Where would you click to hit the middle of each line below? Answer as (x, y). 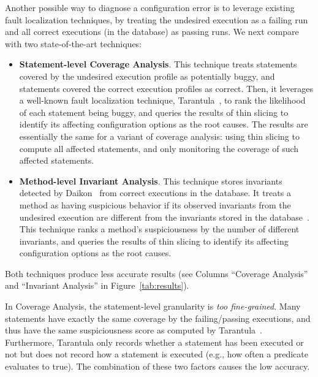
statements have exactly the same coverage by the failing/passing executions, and (158, 318)
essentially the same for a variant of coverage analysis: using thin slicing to (159, 136)
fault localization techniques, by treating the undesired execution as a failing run (157, 19)
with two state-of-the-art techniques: (74, 43)
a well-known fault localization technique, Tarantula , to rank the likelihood (162, 100)
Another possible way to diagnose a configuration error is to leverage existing (150, 7)
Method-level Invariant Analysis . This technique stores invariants (151, 181)
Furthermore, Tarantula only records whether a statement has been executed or (154, 342)
